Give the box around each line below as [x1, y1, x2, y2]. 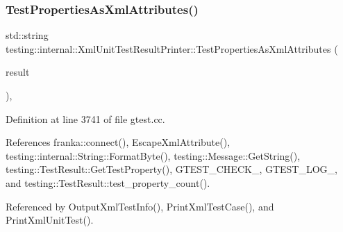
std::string [6, 28, 49, 42]
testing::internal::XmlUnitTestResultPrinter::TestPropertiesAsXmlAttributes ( [6, 41, 338, 56]
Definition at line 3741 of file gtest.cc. [6, 111, 165, 126]
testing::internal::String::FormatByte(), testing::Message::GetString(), [6, 148, 301, 163]
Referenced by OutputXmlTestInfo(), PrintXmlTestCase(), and [6, 199, 274, 213]
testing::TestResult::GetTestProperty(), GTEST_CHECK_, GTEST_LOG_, [6, 162, 337, 176]
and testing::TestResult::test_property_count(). [6, 175, 210, 190]
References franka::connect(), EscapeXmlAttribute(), [6, 135, 231, 149]
